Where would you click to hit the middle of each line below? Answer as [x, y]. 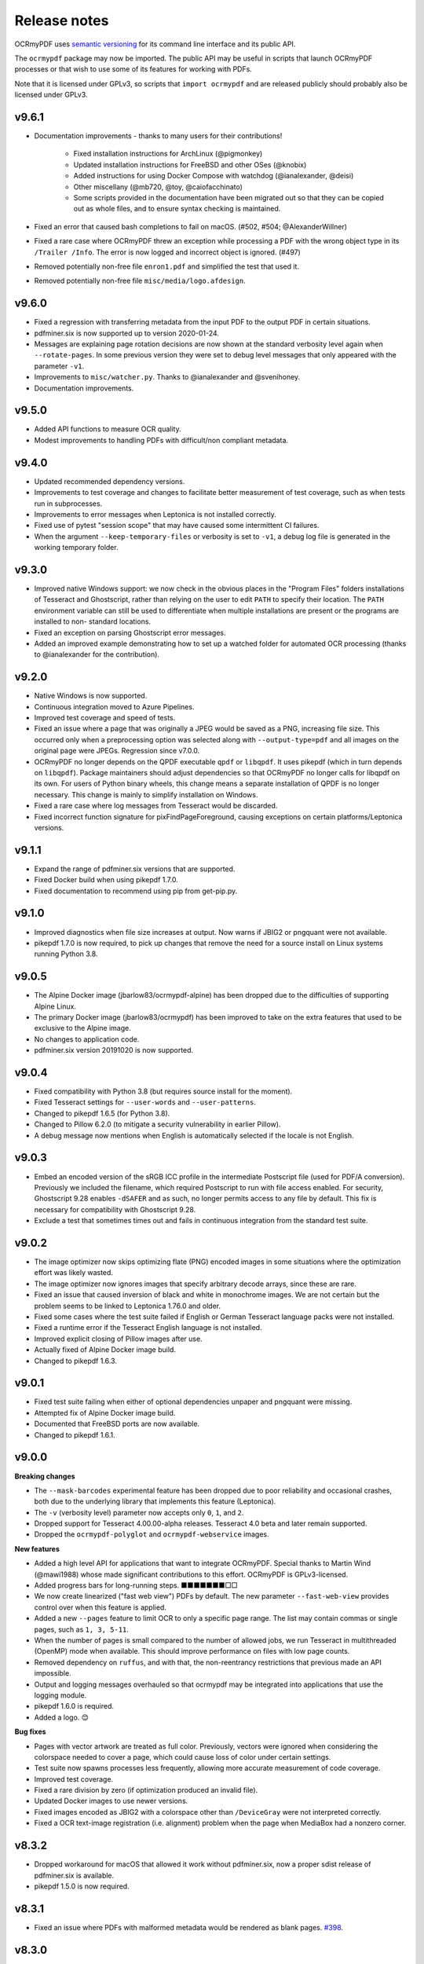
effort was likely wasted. [74, 1273]
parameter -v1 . [59, 366]
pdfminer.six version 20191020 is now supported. [114, 1050]
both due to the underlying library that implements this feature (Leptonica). [155, 1501]
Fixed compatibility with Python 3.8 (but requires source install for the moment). [163, 1091]
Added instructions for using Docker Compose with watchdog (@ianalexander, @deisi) [214, 176]
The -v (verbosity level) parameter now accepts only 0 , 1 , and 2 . [139, 1512]
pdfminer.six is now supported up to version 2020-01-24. [127, 333]
